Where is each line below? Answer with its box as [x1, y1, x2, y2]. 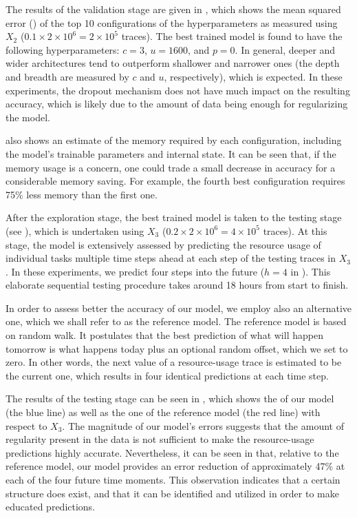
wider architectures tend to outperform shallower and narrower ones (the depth [6, 56, 340, 70]
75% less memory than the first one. [6, 187, 158, 201]
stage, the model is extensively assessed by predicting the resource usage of [6, 237, 321, 251]
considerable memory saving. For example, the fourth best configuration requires [6, 174, 345, 188]
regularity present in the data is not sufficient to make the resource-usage [6, 432, 314, 446]
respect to [6, 418, 47, 433]
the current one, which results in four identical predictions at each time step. [6, 368, 329, 382]
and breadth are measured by [6, 69, 129, 83]
